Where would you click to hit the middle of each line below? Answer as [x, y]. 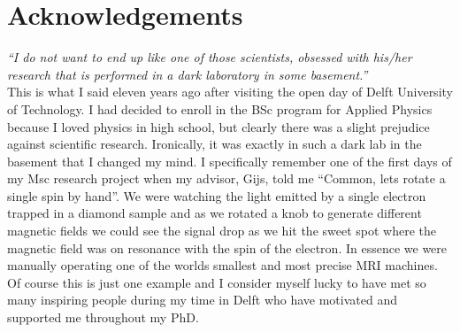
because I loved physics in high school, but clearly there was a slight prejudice [218, 126]
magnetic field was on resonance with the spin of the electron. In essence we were [227, 247]
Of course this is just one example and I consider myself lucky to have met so [217, 282]
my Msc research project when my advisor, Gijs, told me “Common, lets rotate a [226, 178]
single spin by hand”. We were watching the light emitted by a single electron [217, 195]
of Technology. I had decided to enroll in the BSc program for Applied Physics [220, 108]
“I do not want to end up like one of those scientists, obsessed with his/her [210, 57]
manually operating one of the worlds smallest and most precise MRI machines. [222, 265]
